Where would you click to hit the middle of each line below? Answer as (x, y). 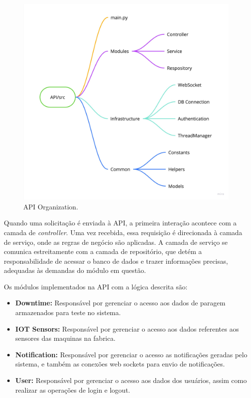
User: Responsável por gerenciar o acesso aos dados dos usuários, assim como (131, 380)
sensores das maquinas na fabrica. (65, 338)
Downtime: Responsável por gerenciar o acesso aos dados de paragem (120, 303)
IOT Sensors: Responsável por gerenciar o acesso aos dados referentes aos (127, 328)
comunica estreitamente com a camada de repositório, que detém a (103, 251)
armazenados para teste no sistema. (68, 312)
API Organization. (51, 206)
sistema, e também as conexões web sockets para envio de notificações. (120, 364)
